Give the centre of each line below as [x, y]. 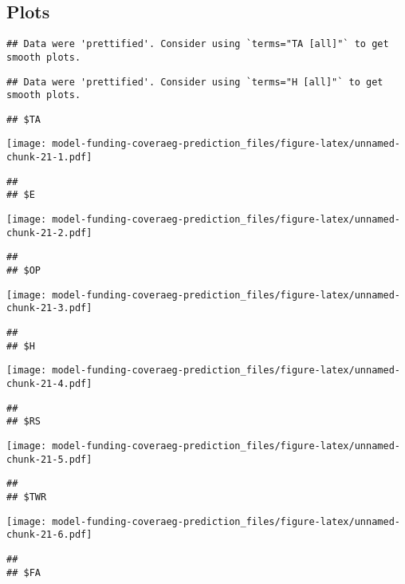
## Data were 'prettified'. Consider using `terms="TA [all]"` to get [198, 44]
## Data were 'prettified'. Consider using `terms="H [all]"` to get [195, 82]
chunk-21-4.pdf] [49, 384]
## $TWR [27, 497]
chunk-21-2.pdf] [49, 233]
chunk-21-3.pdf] [49, 308]
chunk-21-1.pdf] [49, 158]
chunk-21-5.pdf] [49, 459]
